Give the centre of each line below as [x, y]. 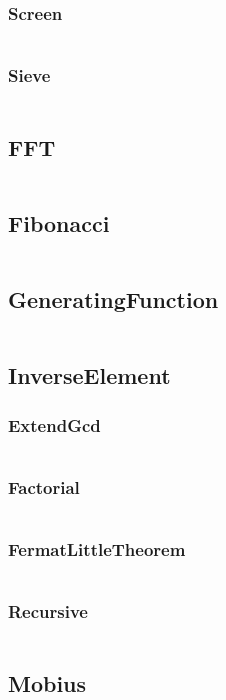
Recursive [48, 611]
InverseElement [89, 375]
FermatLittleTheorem [97, 549]
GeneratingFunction [113, 299]
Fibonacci [59, 223]
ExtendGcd [54, 424]
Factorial [44, 486]
